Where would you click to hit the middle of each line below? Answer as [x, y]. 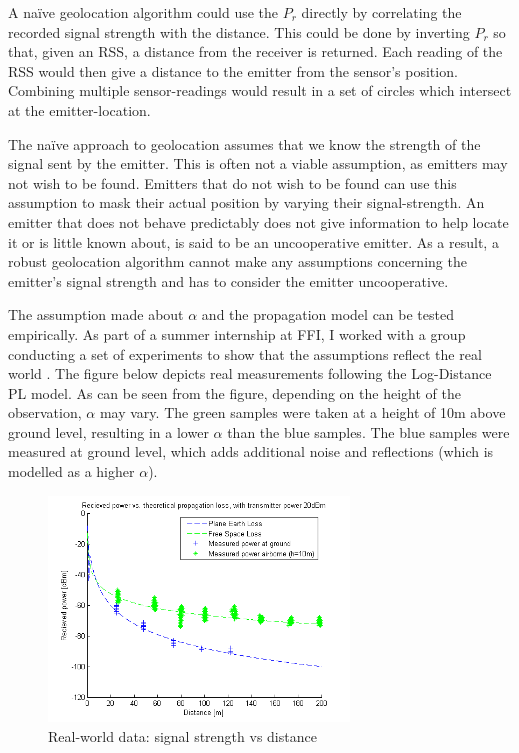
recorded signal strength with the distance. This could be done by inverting [239, 31]
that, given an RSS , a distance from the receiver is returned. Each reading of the [255, 51]
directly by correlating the [381, 12]
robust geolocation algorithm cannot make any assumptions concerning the [237, 261]
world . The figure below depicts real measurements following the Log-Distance [250, 373]
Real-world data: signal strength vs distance [182, 735]
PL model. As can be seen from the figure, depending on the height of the [234, 392]
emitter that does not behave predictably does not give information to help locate [258, 221]
